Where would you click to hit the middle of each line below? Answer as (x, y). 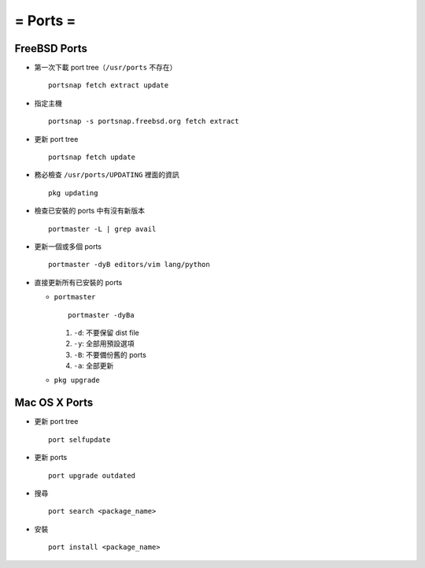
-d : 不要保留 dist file (106, 332)
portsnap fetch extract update (109, 85)
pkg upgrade (77, 381)
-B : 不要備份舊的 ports (110, 355)
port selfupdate (79, 440)
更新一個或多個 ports (68, 246)
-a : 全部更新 (94, 366)
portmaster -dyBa (101, 315)
